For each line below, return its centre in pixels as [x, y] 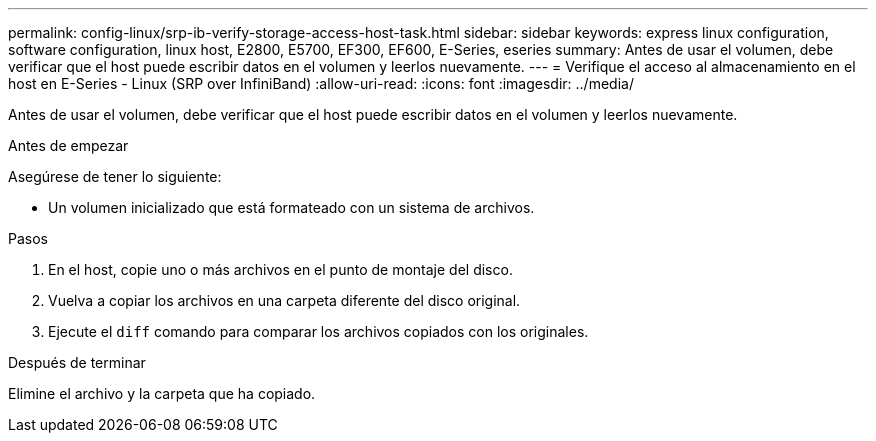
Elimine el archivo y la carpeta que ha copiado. [162, 393]
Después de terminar [77, 362]
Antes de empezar [68, 145]
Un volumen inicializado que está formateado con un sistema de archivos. [291, 207]
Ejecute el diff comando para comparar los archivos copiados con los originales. [318, 331]
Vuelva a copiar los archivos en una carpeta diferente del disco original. [284, 300]
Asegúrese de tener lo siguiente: [115, 176]
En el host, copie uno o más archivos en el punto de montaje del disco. [280, 269]
